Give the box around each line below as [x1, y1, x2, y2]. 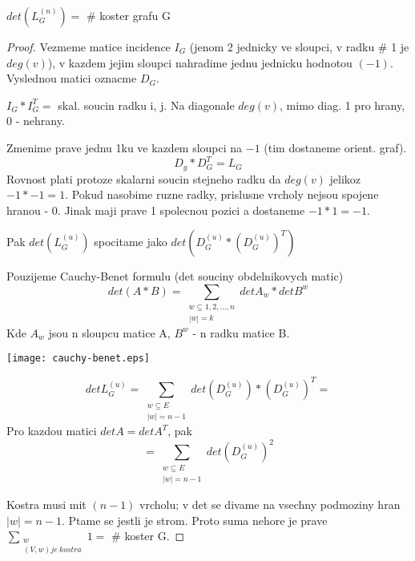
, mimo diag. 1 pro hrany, [280, 96, 405, 113]
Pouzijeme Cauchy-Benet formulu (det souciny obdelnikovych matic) [6, 268, 344, 285]
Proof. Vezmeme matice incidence [6, 38, 171, 54]
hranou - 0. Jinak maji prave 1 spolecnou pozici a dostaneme [6, 201, 305, 218]
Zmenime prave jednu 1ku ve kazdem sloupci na [6, 139, 243, 155]
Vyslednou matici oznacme [6, 70, 137, 87]
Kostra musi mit [6, 496, 87, 513]
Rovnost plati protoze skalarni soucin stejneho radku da [6, 170, 281, 187]
